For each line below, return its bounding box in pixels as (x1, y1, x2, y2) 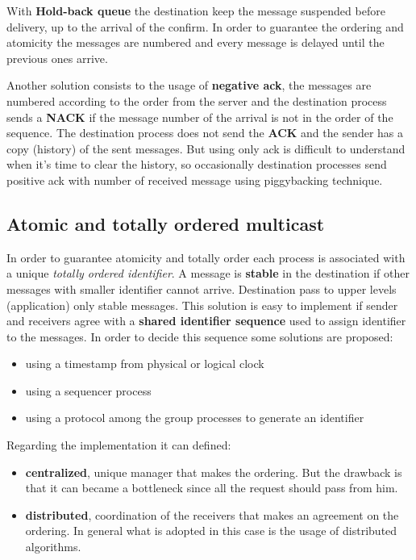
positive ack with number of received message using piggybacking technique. (6, 171, 383, 188)
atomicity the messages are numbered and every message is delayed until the (6, 34, 385, 51)
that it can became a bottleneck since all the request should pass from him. (25, 479, 398, 496)
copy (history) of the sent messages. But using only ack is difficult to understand (6, 140, 406, 157)
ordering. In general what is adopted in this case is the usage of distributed (25, 522, 397, 539)
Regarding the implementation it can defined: (6, 437, 231, 453)
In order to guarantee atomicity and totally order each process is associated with (6, 249, 406, 265)
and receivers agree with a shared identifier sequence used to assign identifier (6, 312, 406, 329)
